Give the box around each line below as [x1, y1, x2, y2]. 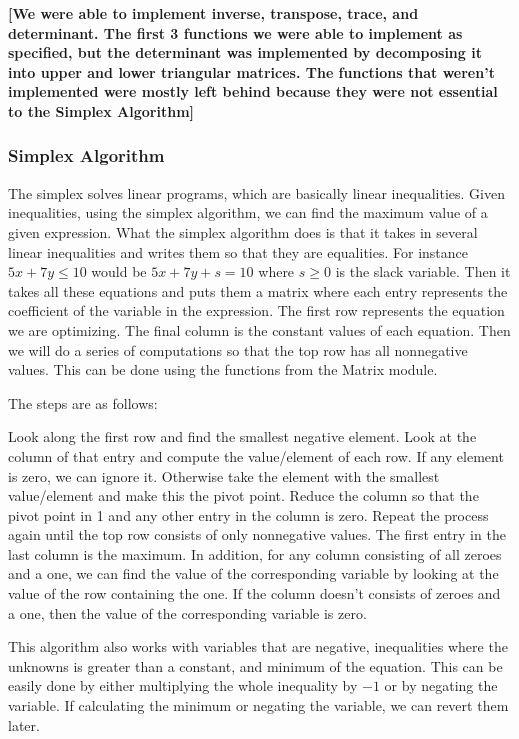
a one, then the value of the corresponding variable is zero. [8, 602, 367, 623]
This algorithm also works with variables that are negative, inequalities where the [8, 636, 508, 657]
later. [8, 714, 40, 735]
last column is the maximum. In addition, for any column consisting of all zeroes [8, 543, 502, 564]
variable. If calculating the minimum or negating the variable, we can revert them [8, 695, 509, 716]
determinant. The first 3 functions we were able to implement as [8, 22, 463, 43]
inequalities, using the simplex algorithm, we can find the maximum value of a [8, 202, 488, 223]
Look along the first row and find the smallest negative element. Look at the [8, 426, 477, 447]
